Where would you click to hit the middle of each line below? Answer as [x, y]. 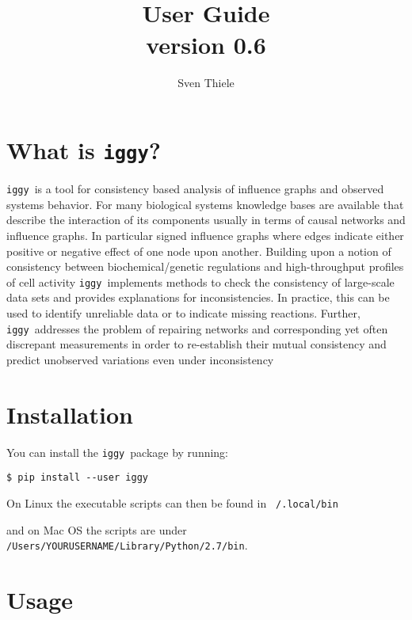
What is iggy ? [84, 150]
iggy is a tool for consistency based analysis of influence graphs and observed [195, 189]
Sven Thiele [206, 82]
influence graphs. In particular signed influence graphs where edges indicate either [205, 235]
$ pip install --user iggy [77, 478]
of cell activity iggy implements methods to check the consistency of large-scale [200, 281]
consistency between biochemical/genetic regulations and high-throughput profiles [205, 266]
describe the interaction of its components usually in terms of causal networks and [206, 220]
